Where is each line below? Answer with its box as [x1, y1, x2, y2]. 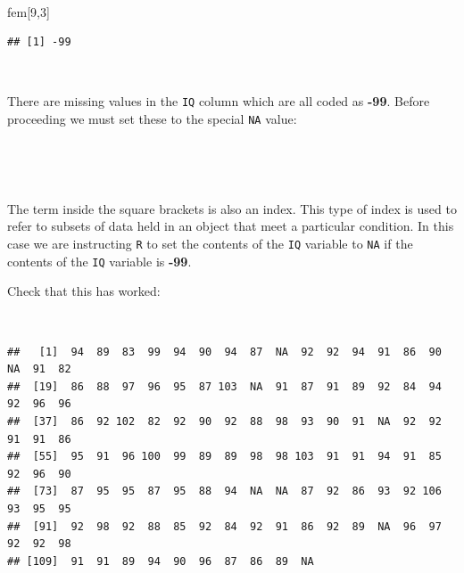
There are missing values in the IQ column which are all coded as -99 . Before [7, 92, 430, 111]
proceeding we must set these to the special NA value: [7, 110, 297, 128]
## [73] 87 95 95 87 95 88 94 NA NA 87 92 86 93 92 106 [7, 485, 442, 498]
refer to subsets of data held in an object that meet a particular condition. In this [7, 217, 454, 235]
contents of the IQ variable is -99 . [7, 251, 192, 270]
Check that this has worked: [7, 282, 161, 300]
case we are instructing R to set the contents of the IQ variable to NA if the [7, 234, 413, 253]
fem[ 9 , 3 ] [7, 2, 50, 20]
